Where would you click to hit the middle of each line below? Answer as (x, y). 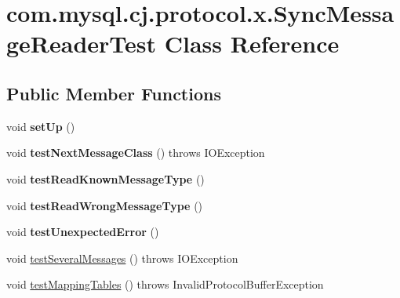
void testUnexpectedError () (83, 232)
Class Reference (252, 44)
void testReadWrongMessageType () (105, 205)
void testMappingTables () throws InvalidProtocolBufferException (165, 284)
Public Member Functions (114, 93)
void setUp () (41, 126)
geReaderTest (82, 44)
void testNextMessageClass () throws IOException (136, 153)
